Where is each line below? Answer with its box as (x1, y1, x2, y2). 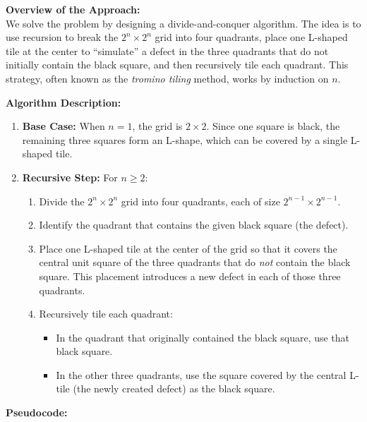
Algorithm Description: (6, 95, 121, 109)
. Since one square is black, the (206, 119, 340, 133)
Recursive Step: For (22, 169, 118, 184)
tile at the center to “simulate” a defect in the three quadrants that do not (6, 43, 329, 58)
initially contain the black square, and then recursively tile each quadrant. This (6, 57, 349, 72)
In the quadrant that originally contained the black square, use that (56, 330, 350, 344)
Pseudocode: (6, 405, 68, 420)
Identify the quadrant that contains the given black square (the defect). (39, 217, 349, 232)
